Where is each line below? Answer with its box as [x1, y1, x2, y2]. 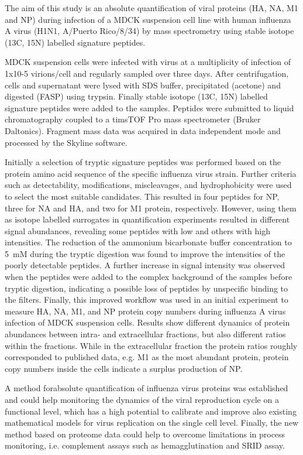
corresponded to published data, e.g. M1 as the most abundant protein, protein [5, 351, 289, 363]
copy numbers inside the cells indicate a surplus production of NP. [5, 362, 243, 374]
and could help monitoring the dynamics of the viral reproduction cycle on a [5, 394, 279, 405]
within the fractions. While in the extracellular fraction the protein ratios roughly [5, 339, 298, 351]
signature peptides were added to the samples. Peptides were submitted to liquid [5, 101, 294, 114]
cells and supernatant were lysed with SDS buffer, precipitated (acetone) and [5, 78, 281, 91]
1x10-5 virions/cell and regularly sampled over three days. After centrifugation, [5, 67, 289, 79]
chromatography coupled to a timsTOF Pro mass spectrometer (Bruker [5, 113, 261, 125]
